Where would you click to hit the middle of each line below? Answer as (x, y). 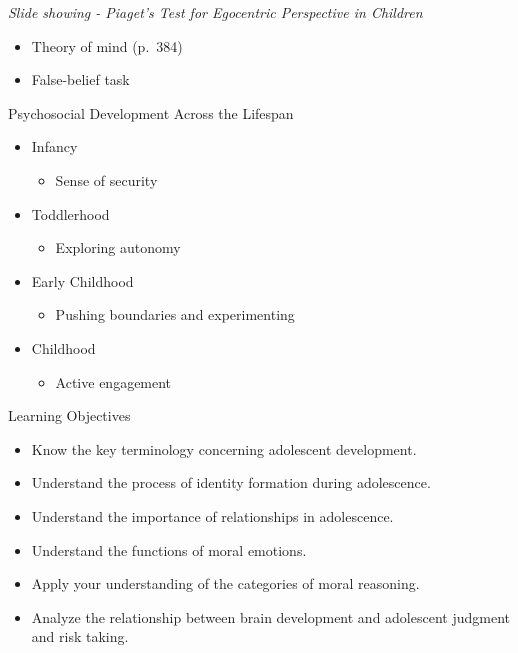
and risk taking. (80, 636)
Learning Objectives (69, 415)
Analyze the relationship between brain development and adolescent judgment (270, 616)
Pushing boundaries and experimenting (175, 314)
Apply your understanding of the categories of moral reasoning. (225, 583)
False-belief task (80, 79)
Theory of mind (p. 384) (107, 45)
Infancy (54, 146)
